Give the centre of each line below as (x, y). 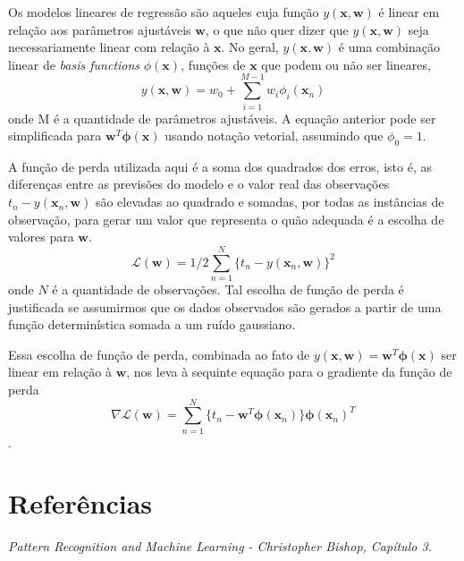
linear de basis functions (74, 64)
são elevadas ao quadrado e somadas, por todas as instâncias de (270, 202)
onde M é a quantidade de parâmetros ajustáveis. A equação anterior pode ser (222, 118)
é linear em (409, 12)
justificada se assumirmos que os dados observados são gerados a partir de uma (225, 306)
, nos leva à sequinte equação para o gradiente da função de (289, 372)
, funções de (213, 64)
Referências (80, 503)
